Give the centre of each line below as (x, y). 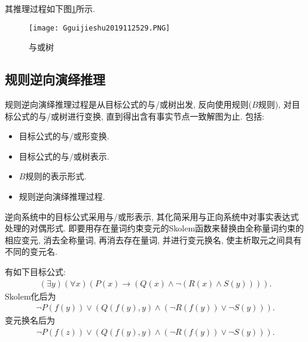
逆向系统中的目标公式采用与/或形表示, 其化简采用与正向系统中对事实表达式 (152, 216)
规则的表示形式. (56, 176)
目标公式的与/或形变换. (64, 136)
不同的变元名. (31, 251)
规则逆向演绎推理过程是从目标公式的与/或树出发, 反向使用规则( (128, 104)
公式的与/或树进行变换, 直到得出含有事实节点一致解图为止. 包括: (138, 116)
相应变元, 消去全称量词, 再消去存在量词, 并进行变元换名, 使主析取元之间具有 (153, 239)
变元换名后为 (30, 320)
